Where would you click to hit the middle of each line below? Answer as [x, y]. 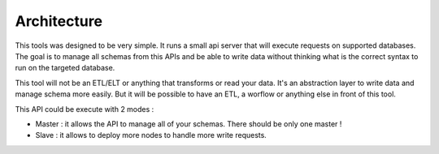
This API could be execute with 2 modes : [85, 109]
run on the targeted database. [65, 68]
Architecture [59, 21]
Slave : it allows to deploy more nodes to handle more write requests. [151, 135]
